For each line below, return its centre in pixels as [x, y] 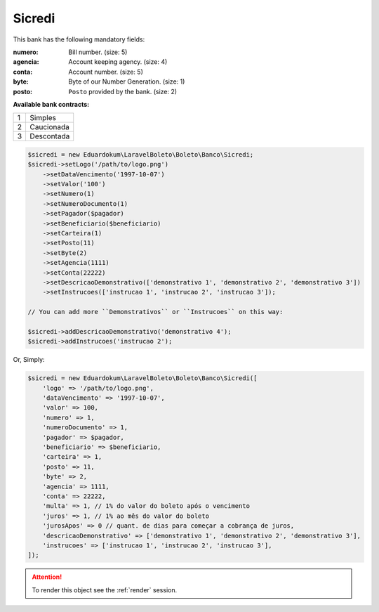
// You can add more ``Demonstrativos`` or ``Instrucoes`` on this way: [155, 312]
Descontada [50, 136]
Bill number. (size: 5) [98, 52]
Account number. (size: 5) [106, 72]
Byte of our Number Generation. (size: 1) [127, 82]
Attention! [47, 577]
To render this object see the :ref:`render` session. [105, 590]
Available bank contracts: [51, 104]
